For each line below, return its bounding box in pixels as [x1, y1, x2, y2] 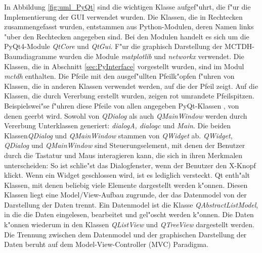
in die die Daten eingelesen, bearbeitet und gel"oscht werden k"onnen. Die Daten [4, 209, 254, 220]
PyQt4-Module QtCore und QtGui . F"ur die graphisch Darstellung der [4, 41, 223, 52]
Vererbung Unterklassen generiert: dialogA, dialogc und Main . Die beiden [4, 120, 231, 131]
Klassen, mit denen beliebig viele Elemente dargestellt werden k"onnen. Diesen [4, 179, 248, 190]
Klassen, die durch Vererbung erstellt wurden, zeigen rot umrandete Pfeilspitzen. [4, 90, 254, 101]
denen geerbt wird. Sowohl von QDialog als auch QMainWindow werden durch [4, 110, 247, 121]
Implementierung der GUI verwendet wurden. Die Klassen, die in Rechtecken [4, 11, 243, 22]
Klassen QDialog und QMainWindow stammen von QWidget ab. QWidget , [4, 130, 233, 140]
